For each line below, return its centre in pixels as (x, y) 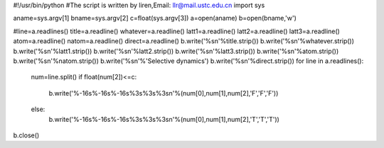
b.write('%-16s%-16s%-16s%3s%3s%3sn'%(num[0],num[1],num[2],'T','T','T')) (164, 119)
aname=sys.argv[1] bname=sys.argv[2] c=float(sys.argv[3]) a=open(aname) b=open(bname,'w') (155, 18)
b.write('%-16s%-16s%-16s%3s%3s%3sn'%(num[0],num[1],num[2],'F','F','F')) (164, 93)
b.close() (26, 135)
